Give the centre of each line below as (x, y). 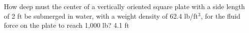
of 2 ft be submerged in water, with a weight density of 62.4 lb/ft (101, 16)
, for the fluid (221, 16)
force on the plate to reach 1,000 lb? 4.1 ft (67, 25)
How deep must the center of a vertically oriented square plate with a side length (124, 6)
